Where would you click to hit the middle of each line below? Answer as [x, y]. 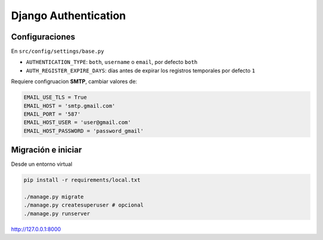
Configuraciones [43, 37]
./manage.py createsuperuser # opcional [83, 205]
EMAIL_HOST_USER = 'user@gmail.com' [77, 122]
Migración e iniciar [46, 150]
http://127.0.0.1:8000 [36, 229]
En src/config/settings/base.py [58, 51]
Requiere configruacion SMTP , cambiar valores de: [74, 81]
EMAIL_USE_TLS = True [55, 98]
